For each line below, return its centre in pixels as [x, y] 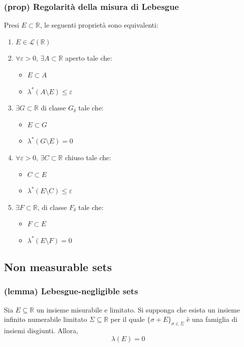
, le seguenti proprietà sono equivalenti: [99, 25]
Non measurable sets [58, 266]
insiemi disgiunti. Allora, [41, 330]
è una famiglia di [212, 319]
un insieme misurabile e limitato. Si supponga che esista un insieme [138, 309]
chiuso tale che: [88, 157]
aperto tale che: [89, 58]
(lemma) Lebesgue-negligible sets [71, 291]
